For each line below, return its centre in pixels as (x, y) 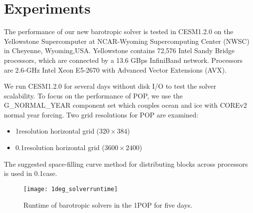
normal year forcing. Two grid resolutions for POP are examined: (101, 114)
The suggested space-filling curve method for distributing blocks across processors (126, 164)
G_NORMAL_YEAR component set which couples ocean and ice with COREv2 (126, 105)
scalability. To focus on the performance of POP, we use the (93, 95)
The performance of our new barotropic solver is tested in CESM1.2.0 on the (119, 31)
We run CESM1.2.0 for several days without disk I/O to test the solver (110, 86)
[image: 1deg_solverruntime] (71, 189)
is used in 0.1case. (31, 173)
